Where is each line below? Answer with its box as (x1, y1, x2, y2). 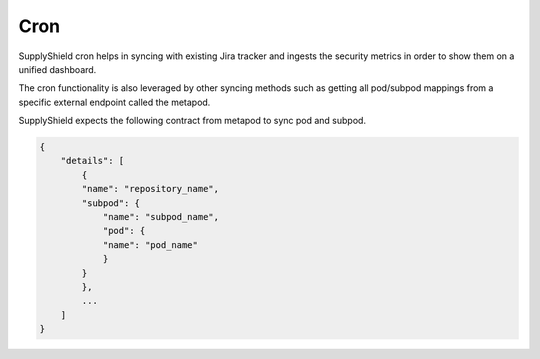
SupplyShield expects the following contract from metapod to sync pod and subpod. (18, 115, 367, 127)
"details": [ (60, 155, 125, 167)
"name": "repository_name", (81, 183, 220, 195)
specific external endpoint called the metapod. (18, 96, 211, 108)
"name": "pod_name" (102, 239, 199, 250)
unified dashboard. (18, 63, 97, 75)
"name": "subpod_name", (102, 211, 220, 223)
